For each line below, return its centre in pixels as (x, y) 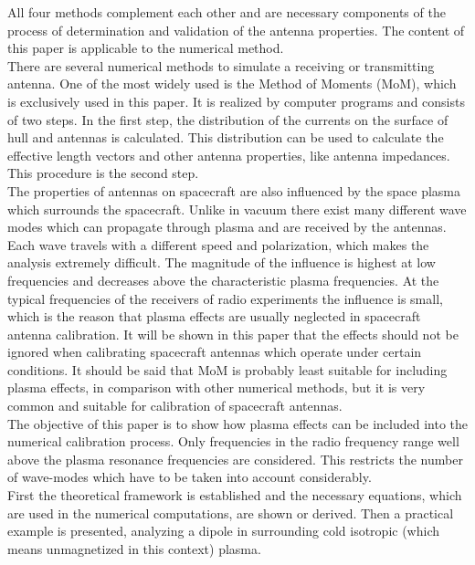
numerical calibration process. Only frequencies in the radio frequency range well (233, 441)
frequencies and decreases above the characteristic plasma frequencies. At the (223, 280)
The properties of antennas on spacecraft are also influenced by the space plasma (234, 190)
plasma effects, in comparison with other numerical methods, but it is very (216, 387)
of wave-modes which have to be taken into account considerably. (190, 477)
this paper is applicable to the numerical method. (146, 48)
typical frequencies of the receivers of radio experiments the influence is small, (225, 298)
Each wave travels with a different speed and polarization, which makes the (218, 244)
